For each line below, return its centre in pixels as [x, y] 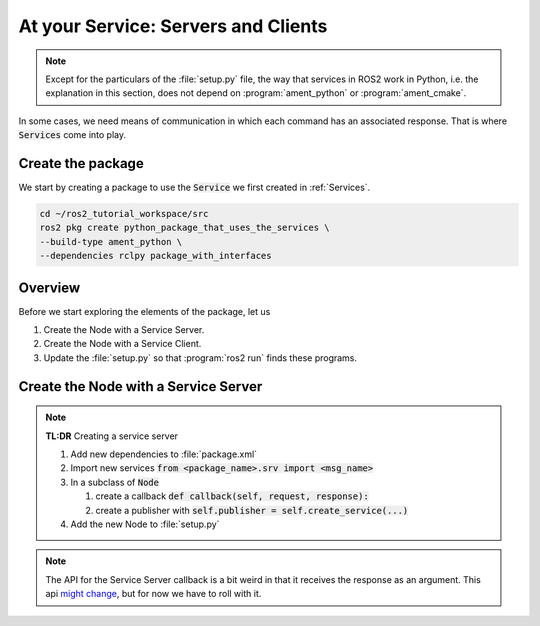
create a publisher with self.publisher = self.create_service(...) [252, 510]
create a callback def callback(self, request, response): [232, 496]
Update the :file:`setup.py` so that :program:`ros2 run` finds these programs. [200, 357]
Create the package [81, 163]
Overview [49, 287]
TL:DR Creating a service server [112, 436]
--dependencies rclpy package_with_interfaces [155, 256]
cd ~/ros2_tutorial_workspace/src [124, 213]
